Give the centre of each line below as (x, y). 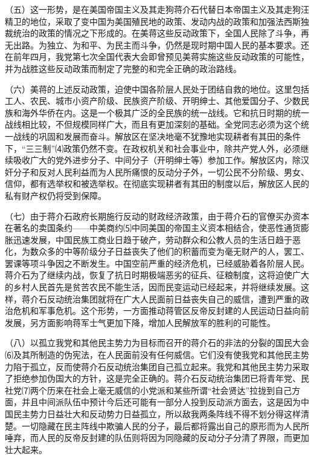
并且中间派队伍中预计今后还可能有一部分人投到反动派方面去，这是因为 (161, 402)
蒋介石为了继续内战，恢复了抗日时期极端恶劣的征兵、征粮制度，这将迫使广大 (157, 275)
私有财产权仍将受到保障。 (56, 195)
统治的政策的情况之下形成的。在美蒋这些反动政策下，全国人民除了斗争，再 (161, 33)
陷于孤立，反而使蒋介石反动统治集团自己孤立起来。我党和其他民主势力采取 (161, 366)
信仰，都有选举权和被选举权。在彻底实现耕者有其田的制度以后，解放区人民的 (157, 184)
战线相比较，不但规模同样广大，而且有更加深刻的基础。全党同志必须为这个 (153, 124)
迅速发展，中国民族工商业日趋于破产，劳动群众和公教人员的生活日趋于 (152, 239)
